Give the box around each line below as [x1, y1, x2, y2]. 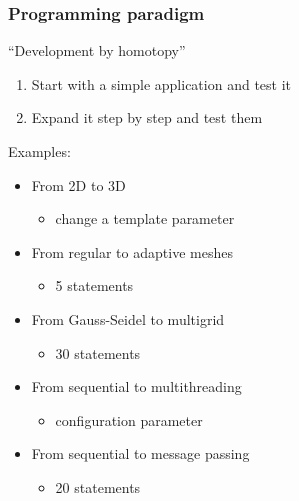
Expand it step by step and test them [31, 107, 263, 128]
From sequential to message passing [31, 443, 250, 464]
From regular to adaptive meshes [31, 241, 233, 262]
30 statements [55, 342, 141, 363]
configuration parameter [55, 409, 203, 430]
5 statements [55, 275, 134, 296]
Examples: [8, 141, 71, 161]
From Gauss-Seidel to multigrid [31, 308, 225, 329]
